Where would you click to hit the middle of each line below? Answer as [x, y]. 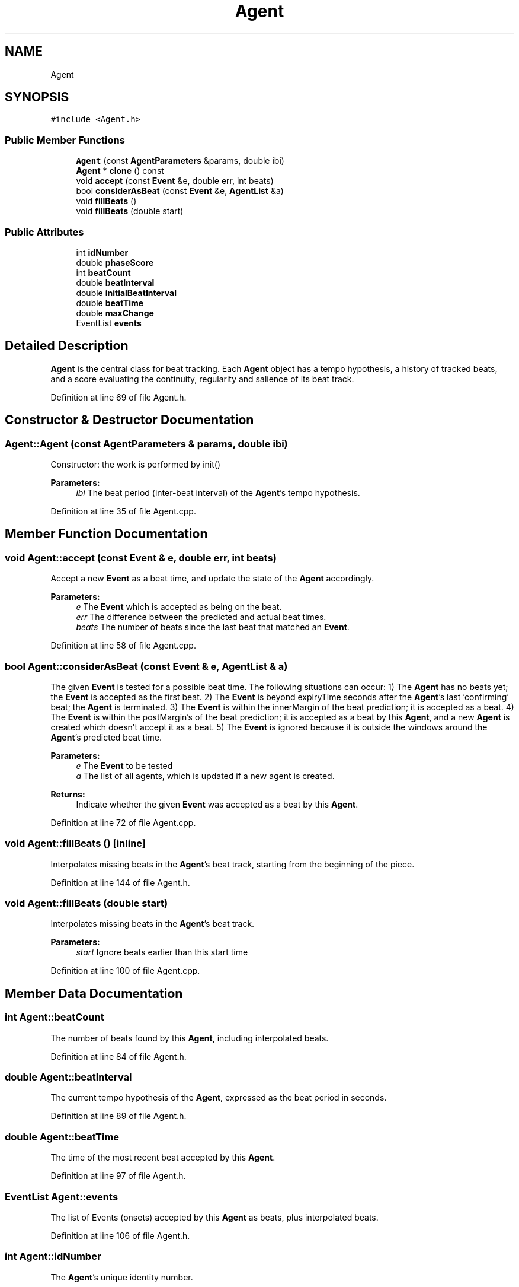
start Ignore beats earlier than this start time [162, 952]
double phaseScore [115, 262]
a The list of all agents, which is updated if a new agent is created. [205, 776]
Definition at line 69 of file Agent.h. [118, 397]
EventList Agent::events [62, 1197]
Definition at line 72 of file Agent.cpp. [123, 822]
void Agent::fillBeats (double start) [86, 903]
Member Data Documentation [94, 993]
